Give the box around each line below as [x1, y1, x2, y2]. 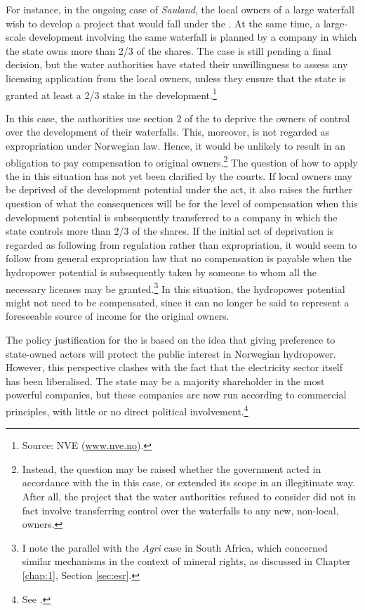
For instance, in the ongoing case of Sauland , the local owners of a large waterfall [6, 2, 354, 16]
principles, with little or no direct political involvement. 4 [6, 402, 248, 418]
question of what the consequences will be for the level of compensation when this [6, 196, 358, 211]
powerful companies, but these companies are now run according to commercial [6, 387, 347, 402]
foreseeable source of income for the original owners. [6, 309, 230, 323]
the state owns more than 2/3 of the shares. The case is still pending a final [6, 43, 331, 58]
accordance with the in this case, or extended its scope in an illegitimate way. [22, 475, 355, 490]
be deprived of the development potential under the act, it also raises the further [6, 182, 353, 197]
